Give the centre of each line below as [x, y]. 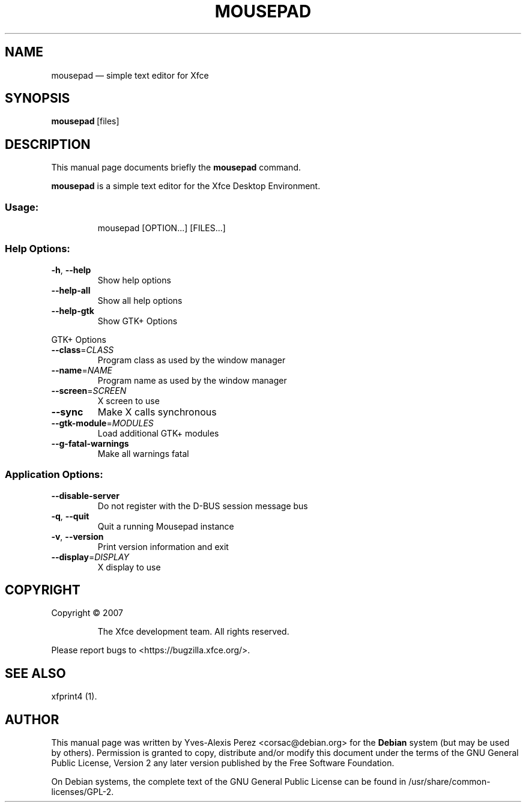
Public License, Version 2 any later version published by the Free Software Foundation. [223, 763]
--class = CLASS [83, 349]
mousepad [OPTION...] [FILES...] [162, 228]
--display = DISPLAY [90, 557]
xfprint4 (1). [74, 697]
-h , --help [71, 270]
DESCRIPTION [48, 144]
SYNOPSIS [38, 98]
